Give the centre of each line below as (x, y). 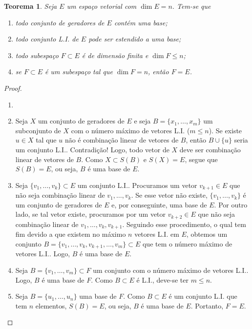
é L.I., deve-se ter (163, 279)
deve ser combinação (210, 149)
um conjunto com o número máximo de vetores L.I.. (171, 270)
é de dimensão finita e (115, 55)
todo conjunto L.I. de (47, 39)
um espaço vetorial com (102, 6)
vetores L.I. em (157, 234)
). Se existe (225, 130)
